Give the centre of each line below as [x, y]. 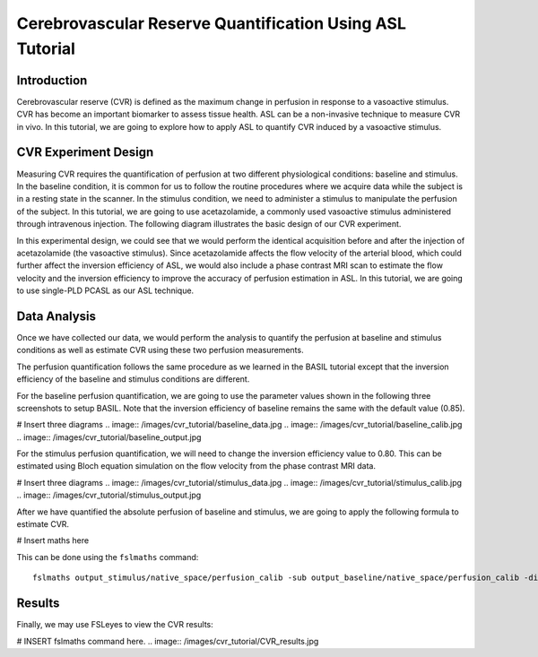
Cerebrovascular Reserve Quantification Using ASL [212, 23]
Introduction [52, 80]
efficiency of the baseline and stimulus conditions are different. [133, 379]
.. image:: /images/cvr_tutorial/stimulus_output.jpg [109, 495]
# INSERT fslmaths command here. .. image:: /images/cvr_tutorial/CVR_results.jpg [168, 641]
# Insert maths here [53, 540]
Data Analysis [56, 316]
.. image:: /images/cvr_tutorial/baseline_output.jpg [109, 437]
